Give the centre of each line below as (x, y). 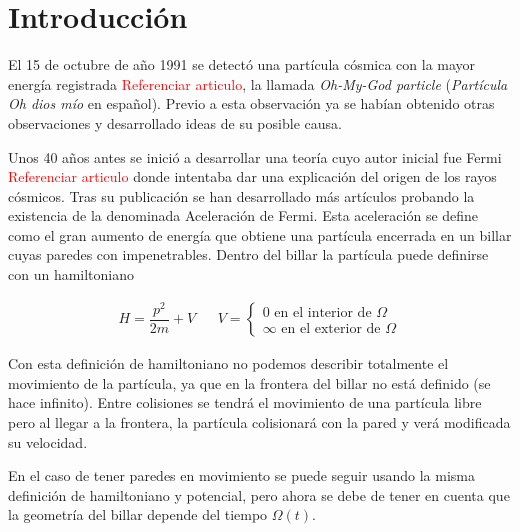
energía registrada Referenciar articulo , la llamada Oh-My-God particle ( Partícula (258, 83)
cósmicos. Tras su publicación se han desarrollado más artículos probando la (241, 195)
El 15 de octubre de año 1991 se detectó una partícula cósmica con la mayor (242, 64)
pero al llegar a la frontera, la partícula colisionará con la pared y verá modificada (259, 422)
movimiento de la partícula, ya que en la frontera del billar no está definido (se (249, 382)
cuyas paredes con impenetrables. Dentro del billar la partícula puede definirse (248, 254)
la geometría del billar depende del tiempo (138, 514)
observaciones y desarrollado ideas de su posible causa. (175, 122)
